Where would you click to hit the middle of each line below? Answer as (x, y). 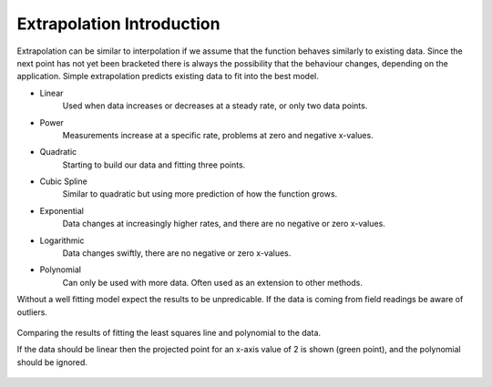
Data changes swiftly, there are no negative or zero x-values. (177, 253)
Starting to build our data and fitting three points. (154, 165)
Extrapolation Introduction (118, 24)
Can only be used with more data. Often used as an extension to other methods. (213, 282)
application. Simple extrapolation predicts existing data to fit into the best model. (168, 76)
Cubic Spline (64, 181)
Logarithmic (62, 240)
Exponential (61, 210)
